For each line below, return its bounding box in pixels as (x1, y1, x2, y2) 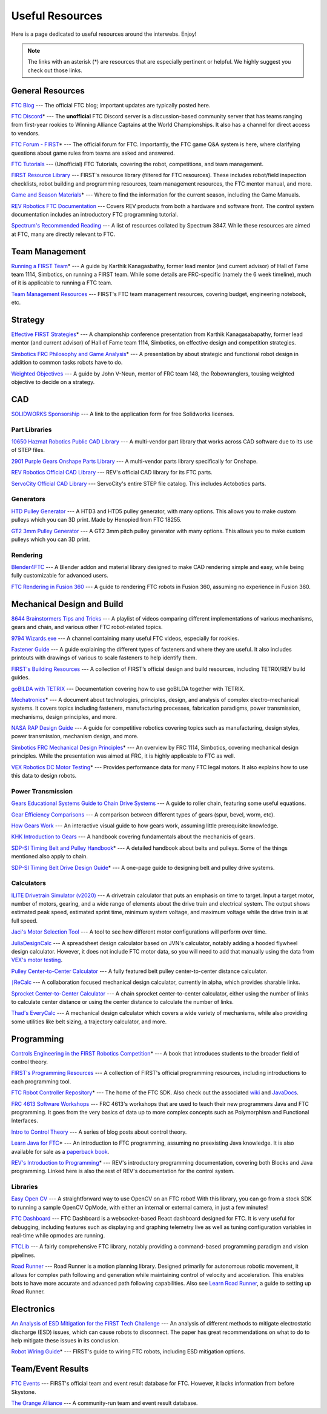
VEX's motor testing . (11, 956, 63, 964)
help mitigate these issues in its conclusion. (11, 1337, 120, 1344)
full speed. (11, 917, 38, 924)
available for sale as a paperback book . (11, 1148, 110, 1155)
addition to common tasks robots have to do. (11, 359, 123, 366)
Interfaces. (11, 1117, 39, 1125)
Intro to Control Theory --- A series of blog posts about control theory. (11, 1128, 187, 1136)
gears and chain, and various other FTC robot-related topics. (11, 624, 163, 631)
